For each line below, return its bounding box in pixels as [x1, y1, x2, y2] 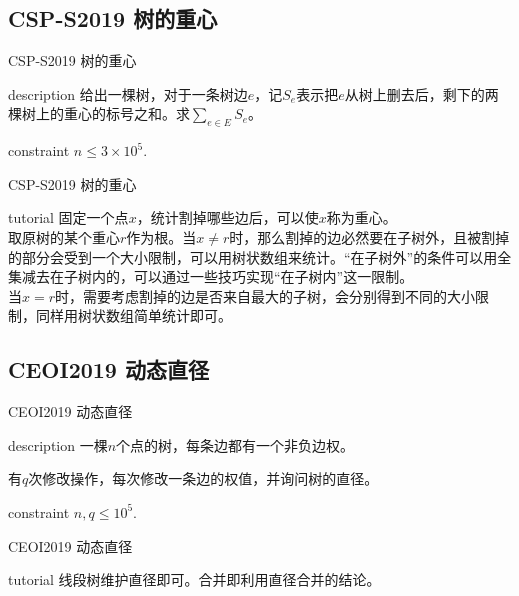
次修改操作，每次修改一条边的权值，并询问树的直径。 [28, 468, 379, 489]
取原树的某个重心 [8, 226, 120, 247]
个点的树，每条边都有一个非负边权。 [116, 434, 355, 455]
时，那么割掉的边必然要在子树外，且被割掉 [229, 226, 510, 247]
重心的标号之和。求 [63, 103, 190, 124]
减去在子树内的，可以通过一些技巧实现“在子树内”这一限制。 [21, 266, 414, 287]
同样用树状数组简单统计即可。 [35, 305, 232, 326]
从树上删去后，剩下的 [344, 83, 485, 104]
